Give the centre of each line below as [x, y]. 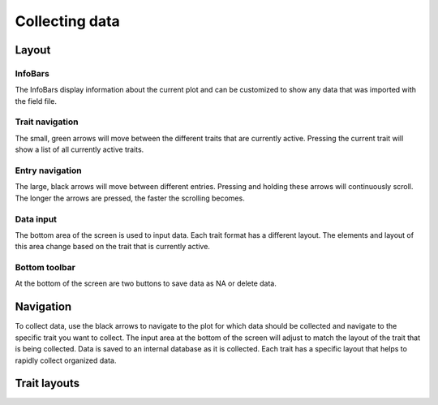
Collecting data [68, 21]
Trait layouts [47, 383]
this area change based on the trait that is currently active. [113, 247]
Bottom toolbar [45, 268]
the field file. [36, 101]
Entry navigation [48, 170]
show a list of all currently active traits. [79, 149]
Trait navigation [47, 122]
